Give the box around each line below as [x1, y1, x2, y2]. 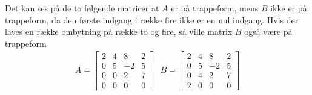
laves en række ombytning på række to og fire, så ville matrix [5, 25, 233, 38]
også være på [244, 25, 293, 38]
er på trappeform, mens [171, 2, 259, 14]
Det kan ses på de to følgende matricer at [5, 2, 159, 14]
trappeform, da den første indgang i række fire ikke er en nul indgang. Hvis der [5, 13, 299, 26]
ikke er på [270, 2, 307, 14]
